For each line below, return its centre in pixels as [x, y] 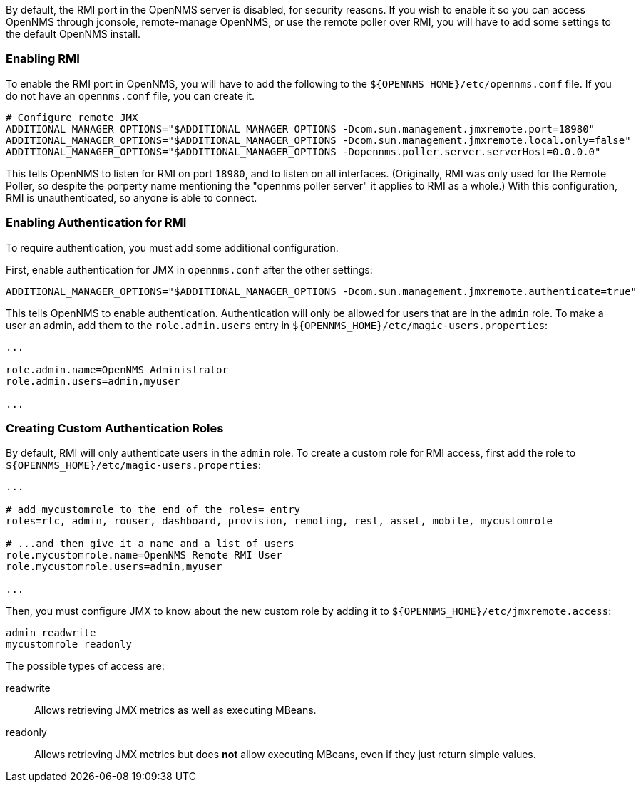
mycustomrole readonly [69, 644]
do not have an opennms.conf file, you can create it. [130, 95]
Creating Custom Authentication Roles [115, 428]
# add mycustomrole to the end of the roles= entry [153, 510]
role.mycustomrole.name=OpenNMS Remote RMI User [144, 555]
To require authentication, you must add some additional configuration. [172, 247]
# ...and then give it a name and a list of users [150, 544]
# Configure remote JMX [72, 117]
